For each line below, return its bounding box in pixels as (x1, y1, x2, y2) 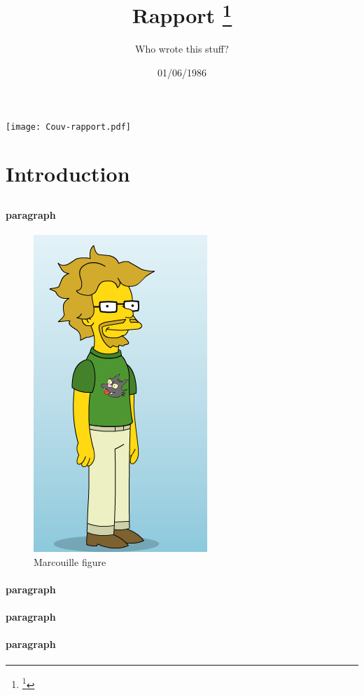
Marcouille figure (34, 554, 106, 569)
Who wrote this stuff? (135, 41, 229, 56)
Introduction (6, 159, 130, 188)
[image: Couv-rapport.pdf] (6, 121, 131, 132)
